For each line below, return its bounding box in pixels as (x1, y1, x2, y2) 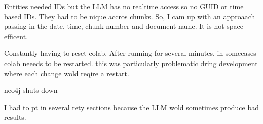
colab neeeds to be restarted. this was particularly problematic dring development (4, 57, 258, 68)
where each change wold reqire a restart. (4, 68, 129, 78)
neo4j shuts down (4, 85, 58, 96)
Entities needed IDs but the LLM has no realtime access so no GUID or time (4, 1, 244, 11)
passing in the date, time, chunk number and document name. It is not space (4, 21, 244, 32)
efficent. (4, 30, 28, 41)
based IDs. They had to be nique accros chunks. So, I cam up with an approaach (4, 11, 255, 21)
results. (4, 112, 26, 122)
